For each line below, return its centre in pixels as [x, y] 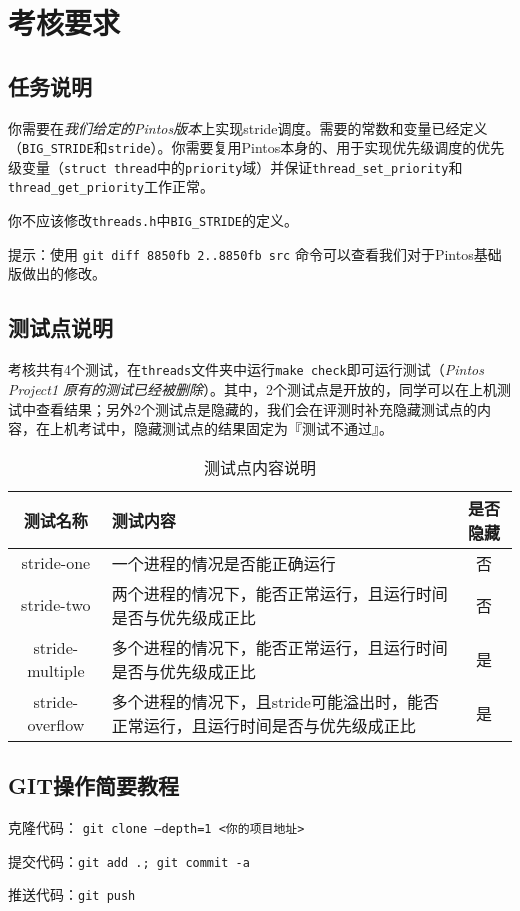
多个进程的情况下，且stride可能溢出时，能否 [275, 701]
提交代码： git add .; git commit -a [129, 860]
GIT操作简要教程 [93, 785]
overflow [56, 724]
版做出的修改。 [57, 273]
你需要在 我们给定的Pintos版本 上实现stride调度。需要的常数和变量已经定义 [248, 127]
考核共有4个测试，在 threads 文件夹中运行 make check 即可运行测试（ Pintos [246, 369]
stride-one [56, 563]
